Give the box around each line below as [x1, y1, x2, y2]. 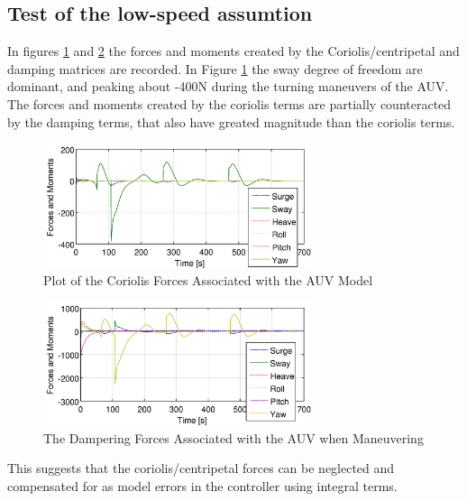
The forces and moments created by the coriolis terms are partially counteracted [7, 94, 452, 113]
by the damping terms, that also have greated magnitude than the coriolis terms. [7, 112, 455, 131]
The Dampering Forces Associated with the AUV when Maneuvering [43, 428, 424, 447]
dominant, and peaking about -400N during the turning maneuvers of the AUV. [7, 77, 449, 96]
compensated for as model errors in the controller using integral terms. [7, 476, 398, 495]
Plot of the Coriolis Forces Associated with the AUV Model [43, 271, 373, 290]
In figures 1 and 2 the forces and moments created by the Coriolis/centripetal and [7, 42, 460, 60]
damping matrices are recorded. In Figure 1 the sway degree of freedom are [7, 59, 423, 78]
